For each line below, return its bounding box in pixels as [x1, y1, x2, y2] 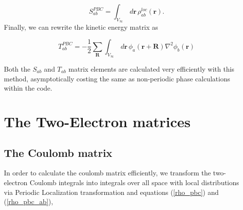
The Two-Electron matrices [4, 111, 191, 131]
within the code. [4, 83, 53, 93]
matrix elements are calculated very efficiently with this [68, 64, 235, 74]
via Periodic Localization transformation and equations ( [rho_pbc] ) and [4, 187, 219, 197]
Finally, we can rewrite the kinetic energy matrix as [4, 22, 158, 32]
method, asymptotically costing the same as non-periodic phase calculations [4, 73, 230, 83]
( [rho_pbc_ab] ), [4, 196, 53, 207]
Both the [4, 64, 31, 74]
